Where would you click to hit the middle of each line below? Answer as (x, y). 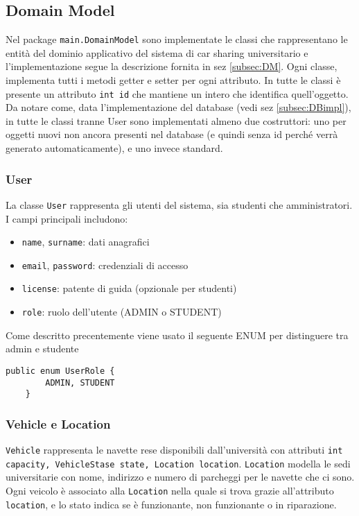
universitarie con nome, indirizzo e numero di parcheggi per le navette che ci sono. (180, 477)
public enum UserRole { (60, 371)
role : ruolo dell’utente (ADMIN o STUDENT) (122, 312)
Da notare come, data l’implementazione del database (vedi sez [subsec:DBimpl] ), (178, 107)
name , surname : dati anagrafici (86, 242)
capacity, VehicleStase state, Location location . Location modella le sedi (178, 463)
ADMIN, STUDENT (80, 382)
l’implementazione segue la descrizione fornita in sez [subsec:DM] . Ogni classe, (172, 66)
